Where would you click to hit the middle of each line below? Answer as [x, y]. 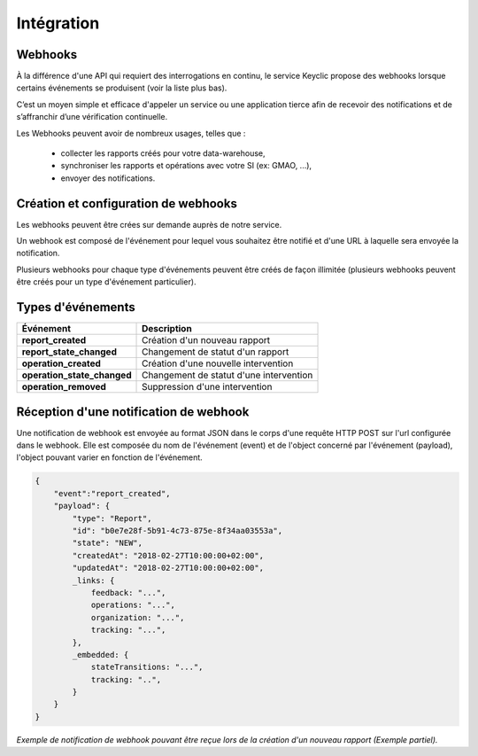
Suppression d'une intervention [207, 387]
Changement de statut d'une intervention [227, 375]
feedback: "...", [128, 592]
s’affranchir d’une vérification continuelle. [92, 117]
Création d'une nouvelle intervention [218, 363]
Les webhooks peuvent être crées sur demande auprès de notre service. [149, 224]
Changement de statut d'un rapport [216, 352]
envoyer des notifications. [108, 178]
